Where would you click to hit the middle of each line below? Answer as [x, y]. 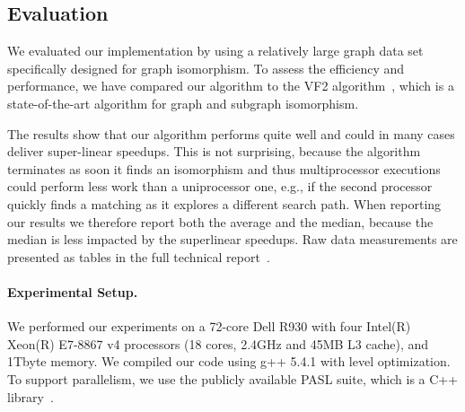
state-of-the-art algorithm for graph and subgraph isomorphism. [183, 103]
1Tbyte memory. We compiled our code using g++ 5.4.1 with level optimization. [229, 361]
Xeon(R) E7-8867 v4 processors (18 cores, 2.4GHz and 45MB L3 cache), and [218, 343]
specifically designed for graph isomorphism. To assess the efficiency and [206, 68]
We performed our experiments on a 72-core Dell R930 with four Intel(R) [209, 326]
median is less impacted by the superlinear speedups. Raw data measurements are [232, 239]
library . [31, 396]
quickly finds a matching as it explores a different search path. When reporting [224, 203]
